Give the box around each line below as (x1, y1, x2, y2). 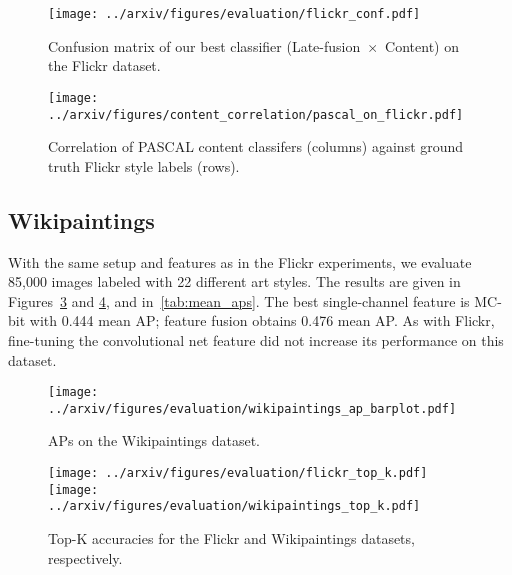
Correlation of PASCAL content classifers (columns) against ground (48, 136, 464, 157)
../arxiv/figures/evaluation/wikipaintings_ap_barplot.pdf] (48, 401, 457, 416)
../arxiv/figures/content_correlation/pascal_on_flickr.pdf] (48, 107, 464, 122)
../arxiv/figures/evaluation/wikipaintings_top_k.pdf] (48, 499, 421, 514)
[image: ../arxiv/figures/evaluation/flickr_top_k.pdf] (48, 466, 428, 481)
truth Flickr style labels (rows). (48, 155, 240, 176)
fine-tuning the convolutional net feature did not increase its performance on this (8, 329, 504, 350)
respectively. (48, 547, 123, 568)
